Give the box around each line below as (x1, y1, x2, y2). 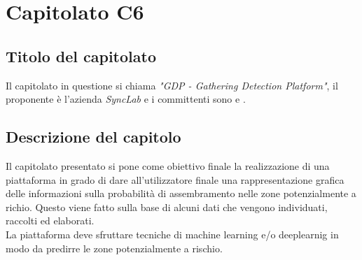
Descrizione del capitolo (6, 126, 181, 147)
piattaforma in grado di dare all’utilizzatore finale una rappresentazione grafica (6, 172, 344, 187)
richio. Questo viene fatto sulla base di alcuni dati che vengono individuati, (6, 199, 328, 214)
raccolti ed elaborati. (6, 213, 95, 228)
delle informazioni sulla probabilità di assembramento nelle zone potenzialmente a (6, 186, 356, 201)
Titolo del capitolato (6, 45, 156, 66)
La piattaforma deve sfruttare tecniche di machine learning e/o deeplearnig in (6, 226, 339, 241)
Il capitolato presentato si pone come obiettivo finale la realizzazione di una (6, 158, 330, 173)
